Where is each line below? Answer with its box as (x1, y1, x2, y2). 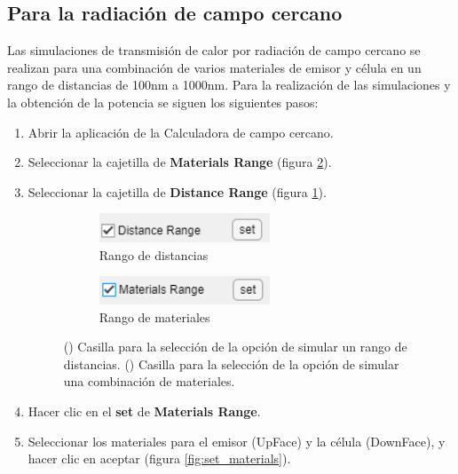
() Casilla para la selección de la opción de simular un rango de (63, 337, 407, 356)
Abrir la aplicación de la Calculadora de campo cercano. (28, 122, 334, 141)
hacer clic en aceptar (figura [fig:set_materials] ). (28, 449, 291, 468)
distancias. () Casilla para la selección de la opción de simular (63, 354, 399, 373)
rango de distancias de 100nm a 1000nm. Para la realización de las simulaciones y (7, 75, 451, 94)
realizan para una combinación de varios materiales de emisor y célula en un (7, 58, 422, 76)
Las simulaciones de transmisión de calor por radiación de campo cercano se (7, 41, 421, 59)
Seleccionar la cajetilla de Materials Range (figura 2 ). (28, 153, 332, 171)
